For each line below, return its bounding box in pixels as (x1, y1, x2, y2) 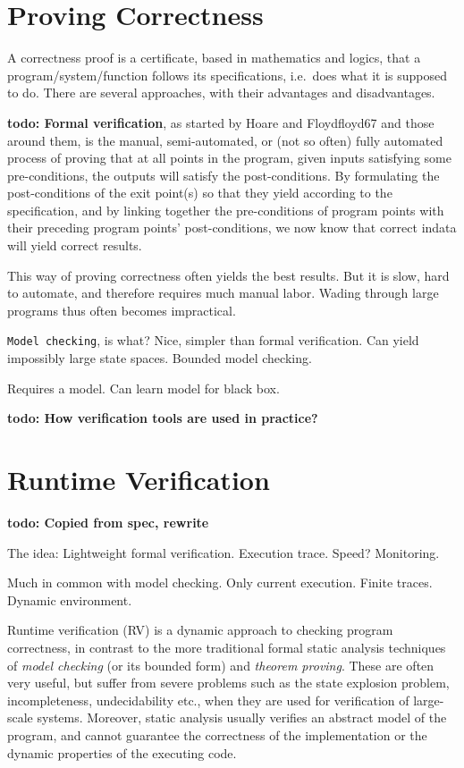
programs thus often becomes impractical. (7, 300, 236, 319)
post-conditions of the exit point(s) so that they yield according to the (7, 183, 392, 202)
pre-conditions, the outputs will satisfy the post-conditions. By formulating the (7, 165, 440, 184)
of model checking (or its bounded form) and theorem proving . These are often (7, 655, 434, 674)
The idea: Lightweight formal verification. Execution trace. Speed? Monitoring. (7, 543, 440, 561)
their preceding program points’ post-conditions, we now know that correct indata (7, 218, 457, 237)
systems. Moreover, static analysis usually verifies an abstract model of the (37, 708, 447, 727)
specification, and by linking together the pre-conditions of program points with (7, 200, 444, 219)
